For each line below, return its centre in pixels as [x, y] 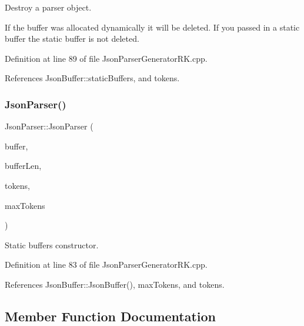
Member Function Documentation [111, 316]
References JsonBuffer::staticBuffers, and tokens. [92, 78]
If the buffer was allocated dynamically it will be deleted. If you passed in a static [152, 27]
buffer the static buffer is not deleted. [72, 39]
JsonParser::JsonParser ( [49, 126]
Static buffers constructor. [52, 245]
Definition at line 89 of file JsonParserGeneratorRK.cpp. [106, 58]
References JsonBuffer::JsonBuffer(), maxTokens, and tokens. [115, 284]
